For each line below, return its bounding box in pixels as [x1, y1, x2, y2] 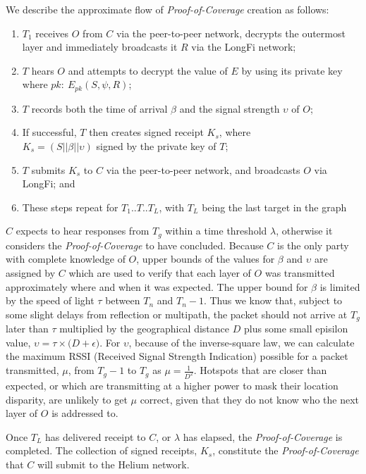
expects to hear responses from [16, 223, 150, 238]
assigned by [6, 266, 56, 280]
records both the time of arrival [31, 101, 168, 116]
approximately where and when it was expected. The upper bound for [6, 279, 308, 294]
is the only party [277, 237, 349, 252]
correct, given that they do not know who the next [140, 392, 360, 406]
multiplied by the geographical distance [59, 321, 230, 336]
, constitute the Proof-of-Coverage [212, 443, 359, 458]
